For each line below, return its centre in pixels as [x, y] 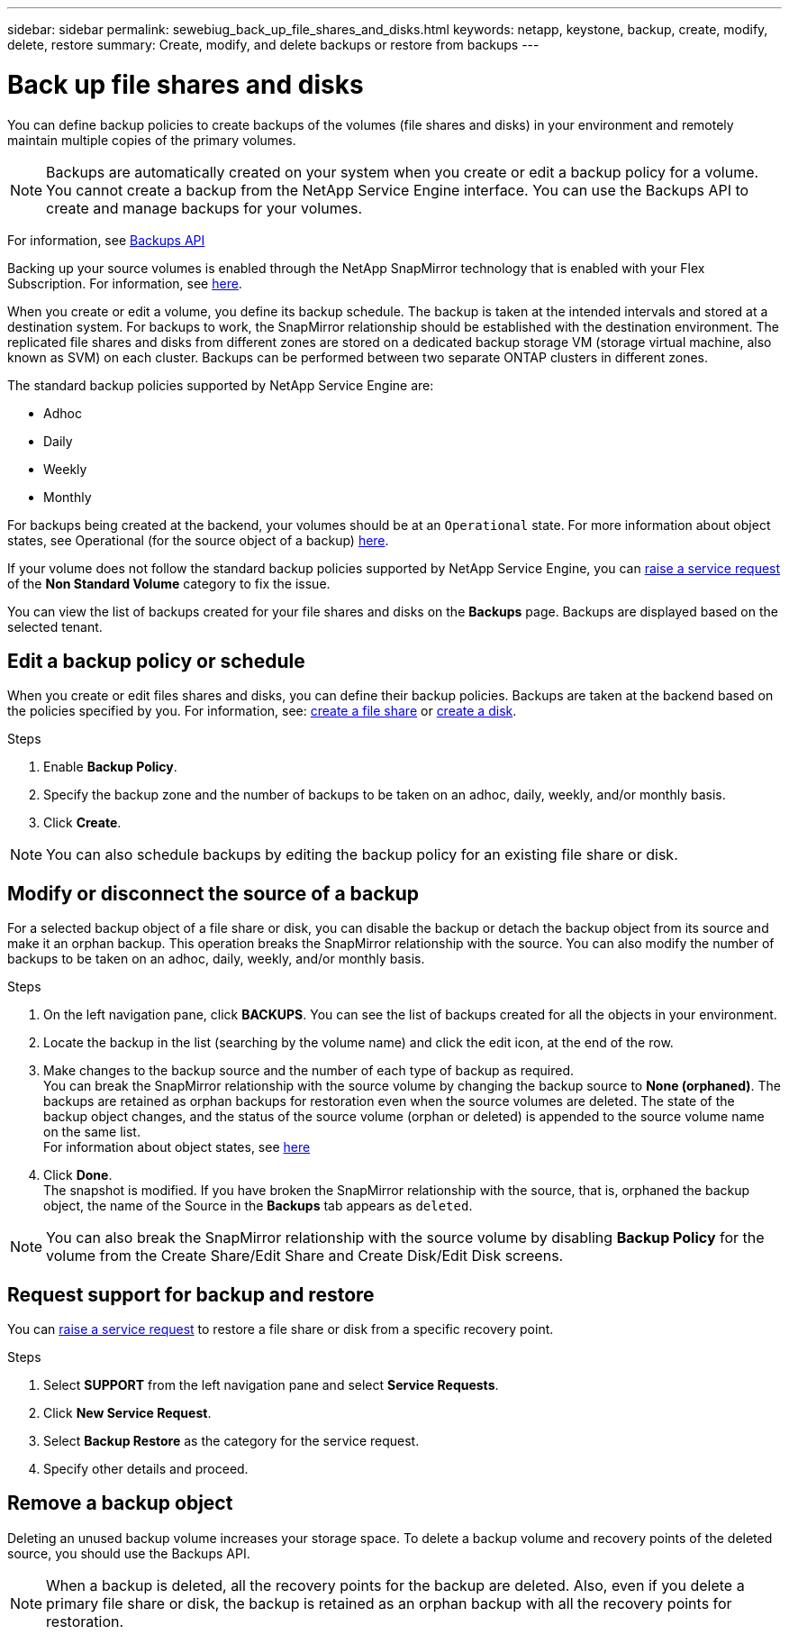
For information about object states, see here [177, 1147]
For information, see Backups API [106, 240]
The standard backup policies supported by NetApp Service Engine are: [221, 385]
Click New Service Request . [127, 1413]
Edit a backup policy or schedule [156, 661]
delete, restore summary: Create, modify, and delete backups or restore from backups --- [273, 45]
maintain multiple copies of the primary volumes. [152, 140]
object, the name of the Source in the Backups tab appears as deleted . [258, 1206]
